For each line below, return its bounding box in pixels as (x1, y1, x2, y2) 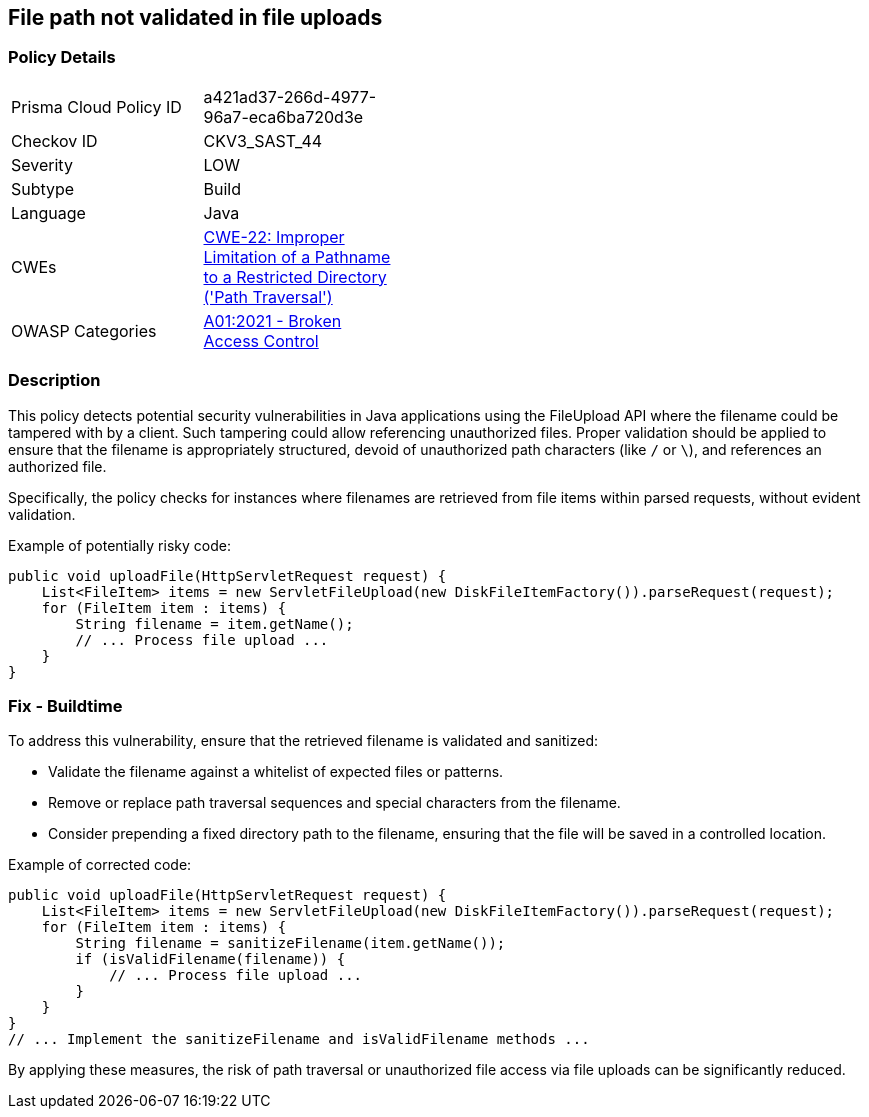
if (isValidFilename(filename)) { (75, 951, 346, 968)
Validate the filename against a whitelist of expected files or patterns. (48, 763, 504, 781)
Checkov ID (11, 130, 98, 151)
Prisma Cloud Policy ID (11, 96, 182, 117)
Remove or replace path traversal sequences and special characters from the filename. (48, 794, 621, 812)
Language (11, 202, 86, 223)
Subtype (11, 178, 75, 199)
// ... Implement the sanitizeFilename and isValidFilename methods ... (8, 1031, 590, 1048)
